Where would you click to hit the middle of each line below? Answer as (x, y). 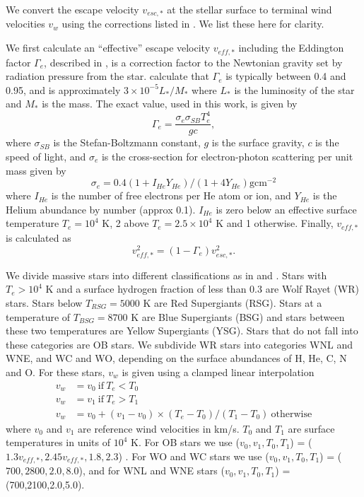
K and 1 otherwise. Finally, (275, 223)
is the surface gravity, (258, 142)
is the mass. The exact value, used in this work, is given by (170, 104)
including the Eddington (291, 48)
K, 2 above (125, 223)
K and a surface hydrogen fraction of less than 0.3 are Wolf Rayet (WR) (202, 289)
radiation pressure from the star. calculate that (107, 76)
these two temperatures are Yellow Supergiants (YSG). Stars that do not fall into (182, 331)
